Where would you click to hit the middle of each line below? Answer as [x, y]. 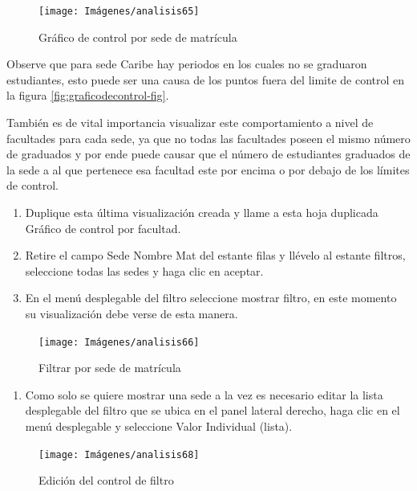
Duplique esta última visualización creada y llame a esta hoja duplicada [202, 212]
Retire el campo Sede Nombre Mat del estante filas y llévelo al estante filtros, [215, 255]
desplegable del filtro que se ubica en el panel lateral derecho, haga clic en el [213, 410]
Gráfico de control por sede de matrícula [138, 37]
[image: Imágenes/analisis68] [119, 454]
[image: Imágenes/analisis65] [119, 11]
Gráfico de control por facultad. [103, 228]
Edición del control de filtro [106, 480]
